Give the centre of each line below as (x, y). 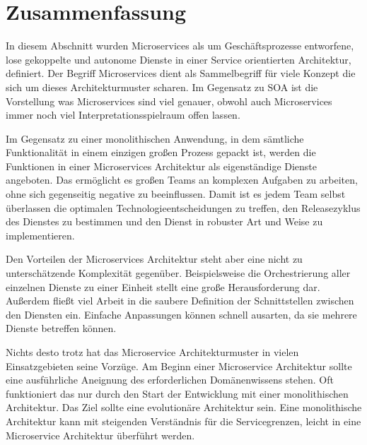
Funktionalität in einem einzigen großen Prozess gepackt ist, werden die (161, 152)
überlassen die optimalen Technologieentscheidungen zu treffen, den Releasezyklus (183, 207)
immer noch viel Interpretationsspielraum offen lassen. (123, 115)
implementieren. (40, 235)
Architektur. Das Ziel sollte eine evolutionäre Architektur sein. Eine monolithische (184, 407)
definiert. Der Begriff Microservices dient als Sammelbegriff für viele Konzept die (181, 73)
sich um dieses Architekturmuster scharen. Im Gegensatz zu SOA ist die (162, 87)
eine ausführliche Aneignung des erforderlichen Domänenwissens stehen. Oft (170, 380)
